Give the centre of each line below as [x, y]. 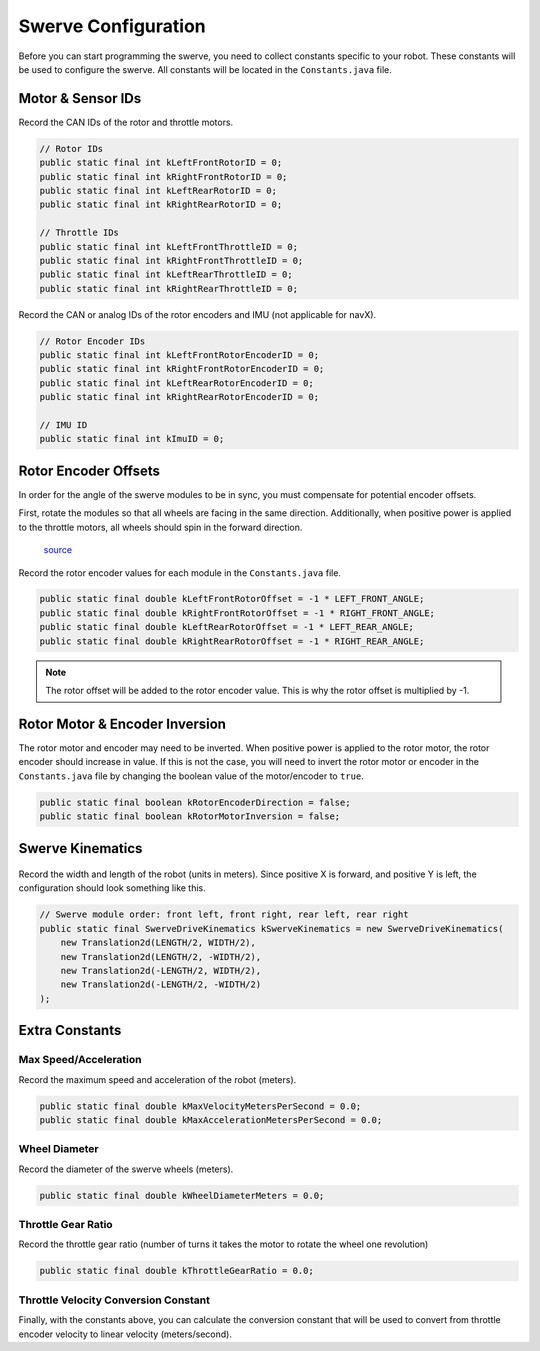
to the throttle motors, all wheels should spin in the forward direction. [160, 527]
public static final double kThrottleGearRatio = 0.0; [176, 1271]
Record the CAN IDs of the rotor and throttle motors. [126, 122]
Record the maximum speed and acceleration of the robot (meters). [157, 1079]
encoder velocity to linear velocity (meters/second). [125, 1334]
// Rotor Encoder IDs [92, 341]
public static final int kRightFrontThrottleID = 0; [171, 260]
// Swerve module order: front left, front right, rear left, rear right [224, 914]
